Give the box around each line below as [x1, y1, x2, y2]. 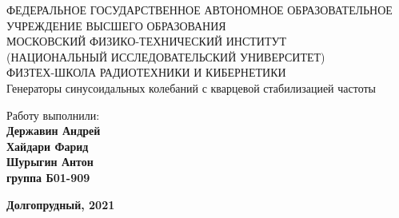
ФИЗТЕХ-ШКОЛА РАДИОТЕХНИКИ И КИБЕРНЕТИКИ [6, 64, 286, 81]
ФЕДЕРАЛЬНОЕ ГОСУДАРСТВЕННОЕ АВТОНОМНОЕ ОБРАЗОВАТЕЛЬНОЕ [6, 2, 393, 18]
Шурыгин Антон [6, 153, 94, 170]
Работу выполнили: [6, 106, 100, 123]
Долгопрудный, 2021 [6, 196, 115, 212]
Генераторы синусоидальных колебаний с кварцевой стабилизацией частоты [6, 79, 377, 96]
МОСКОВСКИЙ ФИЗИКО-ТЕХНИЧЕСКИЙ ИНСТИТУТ [6, 33, 286, 50]
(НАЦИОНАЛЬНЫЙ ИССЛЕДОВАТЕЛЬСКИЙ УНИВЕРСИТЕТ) [6, 48, 325, 65]
